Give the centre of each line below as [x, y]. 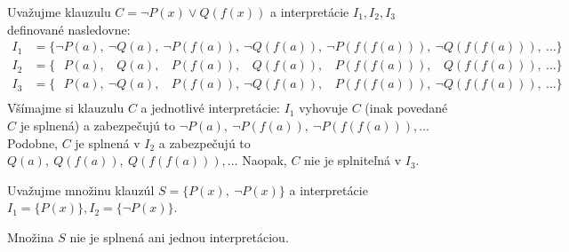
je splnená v [108, 142]
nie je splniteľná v [353, 160]
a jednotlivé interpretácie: [210, 108]
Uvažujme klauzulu [59, 12]
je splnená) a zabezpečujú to [97, 125]
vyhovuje [324, 108]
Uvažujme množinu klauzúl [81, 189]
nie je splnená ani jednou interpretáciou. [179, 236]
